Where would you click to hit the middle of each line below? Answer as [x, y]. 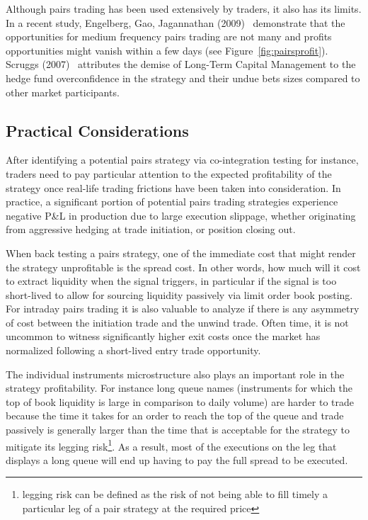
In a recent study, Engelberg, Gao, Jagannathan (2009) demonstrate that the [176, 22]
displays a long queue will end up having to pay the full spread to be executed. [177, 459]
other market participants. [63, 92]
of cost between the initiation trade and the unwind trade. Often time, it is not [177, 322]
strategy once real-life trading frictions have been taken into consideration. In [173, 187]
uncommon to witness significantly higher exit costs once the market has [163, 336]
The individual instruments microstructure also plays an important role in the [175, 374]
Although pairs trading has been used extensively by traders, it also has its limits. [184, 9]
